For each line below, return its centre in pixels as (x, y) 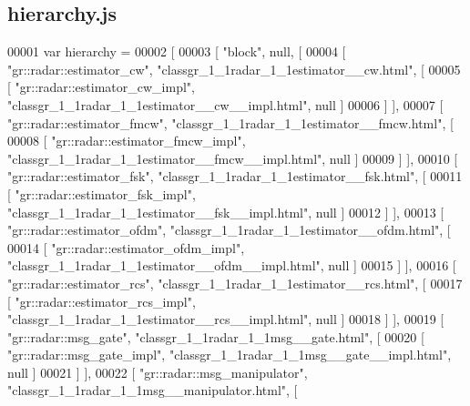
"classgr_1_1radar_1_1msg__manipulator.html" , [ (153, 390)
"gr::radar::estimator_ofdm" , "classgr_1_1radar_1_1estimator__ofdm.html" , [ (229, 230)
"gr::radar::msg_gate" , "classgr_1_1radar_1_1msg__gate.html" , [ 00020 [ (216, 336)
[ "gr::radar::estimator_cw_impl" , (101, 87)
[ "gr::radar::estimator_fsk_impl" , (102, 193)
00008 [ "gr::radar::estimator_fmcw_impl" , (127, 141)
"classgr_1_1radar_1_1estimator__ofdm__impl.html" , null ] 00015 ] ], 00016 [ (232, 265)
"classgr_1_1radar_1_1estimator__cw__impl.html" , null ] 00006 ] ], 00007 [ (225, 104)
